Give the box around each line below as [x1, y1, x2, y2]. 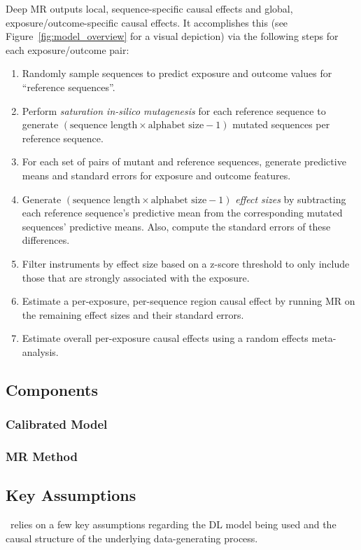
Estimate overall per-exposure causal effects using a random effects [22, 331, 309, 345]
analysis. [22, 344, 59, 359]
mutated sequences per [232, 117, 330, 132]
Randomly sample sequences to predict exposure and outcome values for [22, 66, 332, 81]
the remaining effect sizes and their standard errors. [22, 307, 244, 322]
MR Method [6, 448, 78, 465]
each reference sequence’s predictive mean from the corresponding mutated [22, 205, 343, 220]
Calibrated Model [6, 415, 108, 433]
